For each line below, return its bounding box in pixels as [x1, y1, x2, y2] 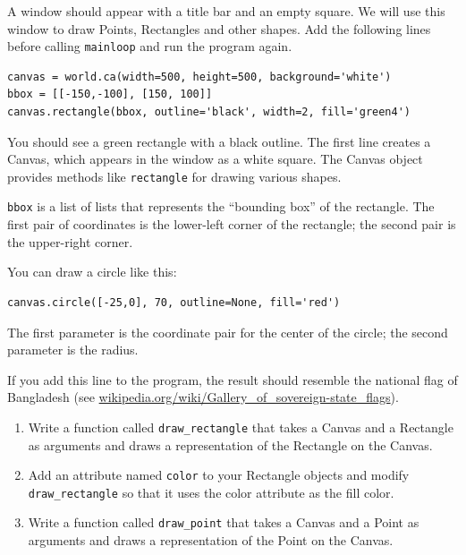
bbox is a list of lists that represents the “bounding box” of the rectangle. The [7, 197, 435, 216]
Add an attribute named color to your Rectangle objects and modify [28, 465, 410, 484]
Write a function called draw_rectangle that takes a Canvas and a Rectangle [28, 417, 453, 436]
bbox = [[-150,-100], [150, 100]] [7, 88, 213, 101]
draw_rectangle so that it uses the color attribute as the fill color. [28, 482, 394, 501]
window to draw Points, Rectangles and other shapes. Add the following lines [7, 19, 431, 38]
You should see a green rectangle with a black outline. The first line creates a [7, 132, 431, 150]
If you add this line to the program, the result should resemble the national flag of [7, 370, 458, 388]
